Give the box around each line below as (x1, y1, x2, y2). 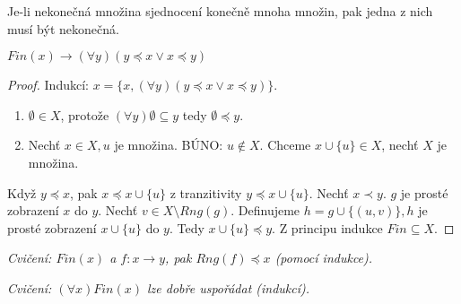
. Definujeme (230, 201, 300, 220)
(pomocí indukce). (274, 248, 373, 267)
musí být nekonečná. (7, 19, 119, 38)
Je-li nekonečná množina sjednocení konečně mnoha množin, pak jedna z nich (7, 2, 433, 20)
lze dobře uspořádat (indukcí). (146, 278, 310, 297)
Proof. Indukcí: (7, 75, 89, 94)
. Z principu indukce (272, 218, 383, 237)
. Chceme (259, 135, 311, 154)
